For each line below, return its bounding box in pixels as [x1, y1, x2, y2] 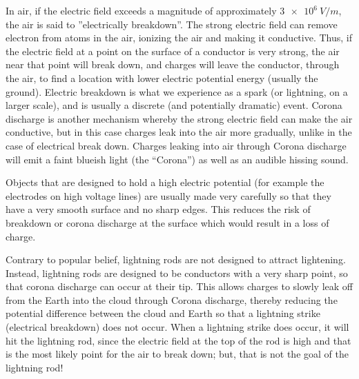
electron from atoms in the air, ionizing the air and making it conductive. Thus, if [6, 30, 352, 45]
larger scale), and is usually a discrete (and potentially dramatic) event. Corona [6, 98, 342, 112]
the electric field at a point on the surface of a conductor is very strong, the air [6, 43, 340, 58]
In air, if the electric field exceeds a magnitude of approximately [6, 3, 277, 17]
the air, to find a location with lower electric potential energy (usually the [6, 70, 318, 85]
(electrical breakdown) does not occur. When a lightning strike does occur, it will [6, 320, 349, 334]
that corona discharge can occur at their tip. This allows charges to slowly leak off [6, 279, 353, 294]
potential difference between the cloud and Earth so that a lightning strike [6, 306, 320, 320]
